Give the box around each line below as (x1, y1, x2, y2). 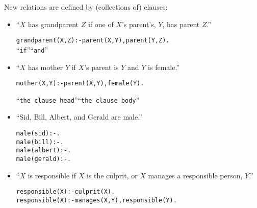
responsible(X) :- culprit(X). (16, 188, 115, 196)
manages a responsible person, (148, 170, 243, 180)
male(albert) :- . (16, 147, 71, 154)
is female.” (148, 61, 180, 72)
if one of (88, 18, 114, 29)
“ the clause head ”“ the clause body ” (16, 94, 140, 105)
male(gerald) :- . (16, 155, 71, 163)
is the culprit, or (86, 170, 138, 180)
